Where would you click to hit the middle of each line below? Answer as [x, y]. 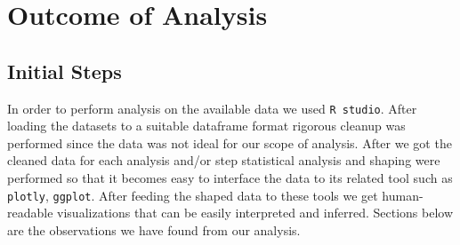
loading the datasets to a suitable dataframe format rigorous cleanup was [206, 126]
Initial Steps [65, 71]
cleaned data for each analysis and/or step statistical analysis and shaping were [224, 160]
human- [403, 195]
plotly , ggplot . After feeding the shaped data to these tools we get [193, 195]
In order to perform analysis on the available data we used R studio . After [212, 108]
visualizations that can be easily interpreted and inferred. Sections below [255, 213]
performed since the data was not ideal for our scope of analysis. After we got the [230, 142]
